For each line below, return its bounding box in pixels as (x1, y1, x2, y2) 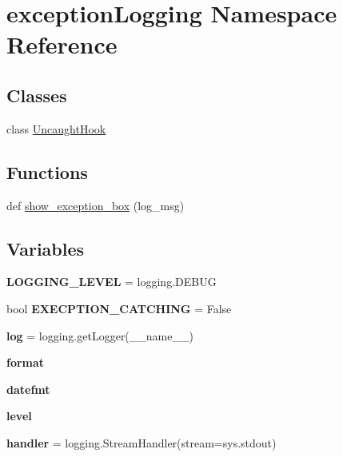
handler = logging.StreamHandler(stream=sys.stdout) (6, 434, 277, 451)
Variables (6, 236, 85, 260)
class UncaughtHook (6, 120, 106, 137)
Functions (6, 159, 88, 184)
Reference (6, 28, 118, 61)
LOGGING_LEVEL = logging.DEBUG (6, 273, 217, 290)
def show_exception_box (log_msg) (6, 197, 185, 213)
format (6, 354, 45, 371)
